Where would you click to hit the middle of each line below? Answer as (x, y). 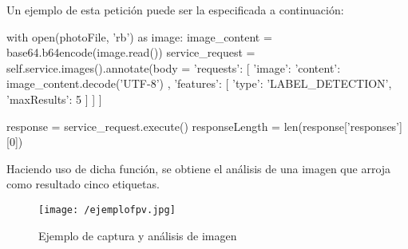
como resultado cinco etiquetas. (83, 184)
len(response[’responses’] (343, 126)
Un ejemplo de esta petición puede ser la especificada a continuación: (175, 10)
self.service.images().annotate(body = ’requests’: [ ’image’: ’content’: (174, 67)
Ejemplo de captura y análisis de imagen (138, 235)
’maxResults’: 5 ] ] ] (54, 99)
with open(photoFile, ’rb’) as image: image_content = (139, 36)
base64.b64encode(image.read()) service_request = (131, 52)
